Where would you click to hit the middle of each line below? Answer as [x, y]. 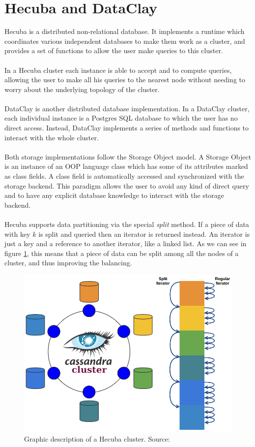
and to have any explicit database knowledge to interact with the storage [114, 195]
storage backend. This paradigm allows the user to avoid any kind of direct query [127, 185]
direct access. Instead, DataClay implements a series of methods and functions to [127, 128]
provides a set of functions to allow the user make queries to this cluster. [114, 50]
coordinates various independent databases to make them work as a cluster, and [125, 41]
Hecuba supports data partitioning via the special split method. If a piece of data [127, 224]
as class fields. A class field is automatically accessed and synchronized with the [124, 176]
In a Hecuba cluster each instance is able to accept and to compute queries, [118, 70]
